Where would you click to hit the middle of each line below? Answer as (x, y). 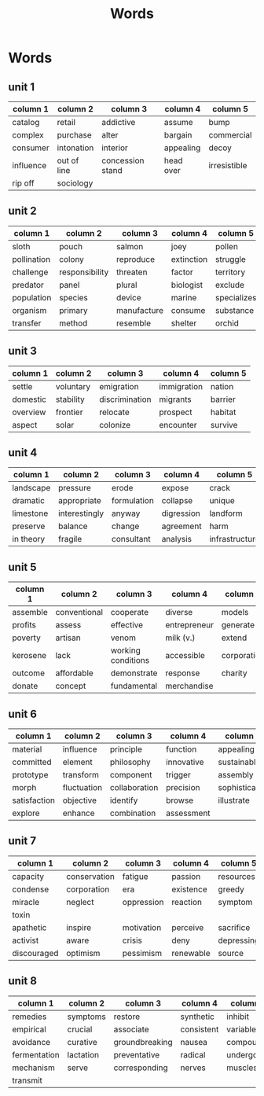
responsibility (84, 272)
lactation (83, 1054)
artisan (68, 638)
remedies (29, 1017)
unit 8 (23, 981)
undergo (242, 1054)
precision (183, 788)
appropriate (80, 501)
